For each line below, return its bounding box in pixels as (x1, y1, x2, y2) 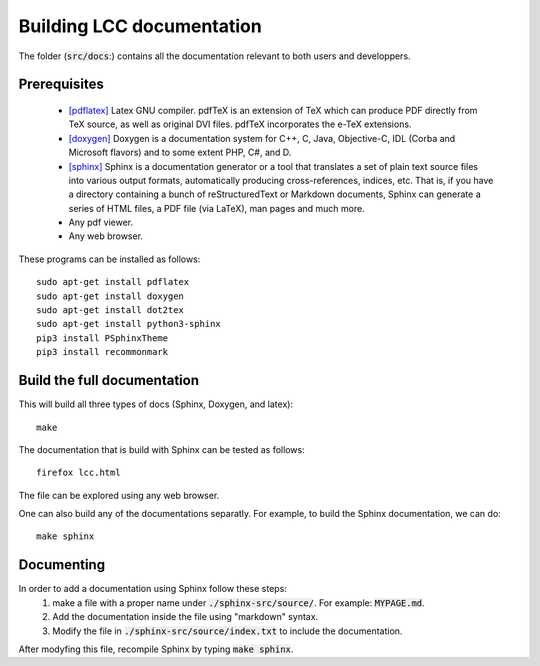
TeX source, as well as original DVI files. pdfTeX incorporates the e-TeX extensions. (68, 118, 412, 130)
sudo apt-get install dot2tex (36, 305, 185, 316)
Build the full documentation (18, 372, 200, 389)
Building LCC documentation (18, 15, 262, 37)
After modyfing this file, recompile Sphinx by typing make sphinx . (18, 643, 294, 655)
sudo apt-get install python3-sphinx (36, 318, 222, 330)
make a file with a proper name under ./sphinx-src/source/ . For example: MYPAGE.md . (52, 596, 425, 609)
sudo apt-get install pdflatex (36, 276, 190, 288)
